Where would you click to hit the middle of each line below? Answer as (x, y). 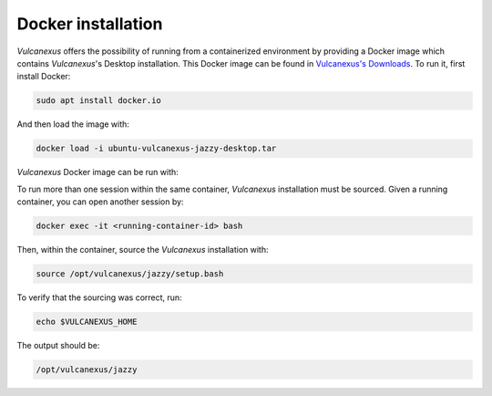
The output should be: (58, 345)
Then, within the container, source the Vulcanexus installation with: (143, 250)
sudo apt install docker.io (98, 101)
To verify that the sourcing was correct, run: (99, 297)
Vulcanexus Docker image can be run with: (98, 172)
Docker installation (90, 24)
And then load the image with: (73, 124)
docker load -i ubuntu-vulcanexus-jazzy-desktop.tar (156, 149)
